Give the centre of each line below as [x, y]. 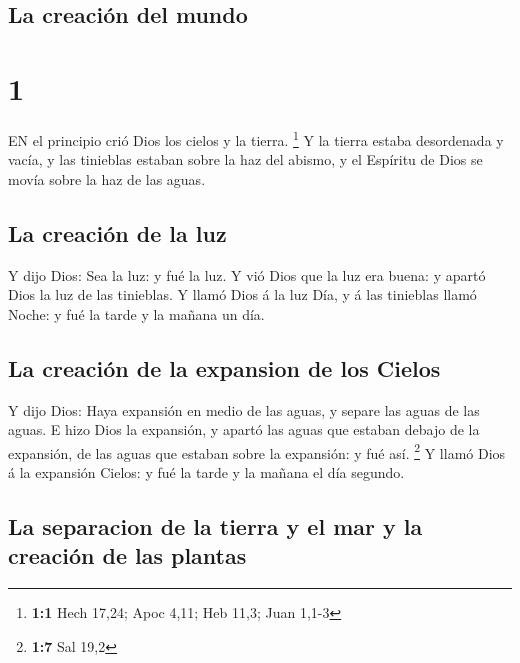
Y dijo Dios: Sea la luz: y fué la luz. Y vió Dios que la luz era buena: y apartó [247, 274]
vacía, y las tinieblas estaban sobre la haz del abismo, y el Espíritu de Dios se [245, 159]
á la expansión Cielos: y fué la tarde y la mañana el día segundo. [206, 471]
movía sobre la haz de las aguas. [107, 178]
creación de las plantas [127, 555]
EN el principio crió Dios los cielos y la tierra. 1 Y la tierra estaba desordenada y [256, 138]
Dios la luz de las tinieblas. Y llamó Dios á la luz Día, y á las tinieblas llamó [242, 294]
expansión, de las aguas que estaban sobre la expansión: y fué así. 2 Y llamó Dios [257, 451]
